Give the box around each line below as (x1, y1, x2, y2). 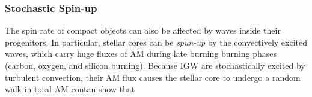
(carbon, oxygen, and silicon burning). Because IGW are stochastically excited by (5, 59, 305, 71)
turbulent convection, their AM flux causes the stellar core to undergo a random (5, 71, 301, 83)
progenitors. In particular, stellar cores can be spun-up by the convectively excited (5, 35, 308, 48)
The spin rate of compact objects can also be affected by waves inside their (5, 24, 281, 37)
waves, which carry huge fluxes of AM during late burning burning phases (5, 47, 277, 60)
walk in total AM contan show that (5, 83, 135, 95)
